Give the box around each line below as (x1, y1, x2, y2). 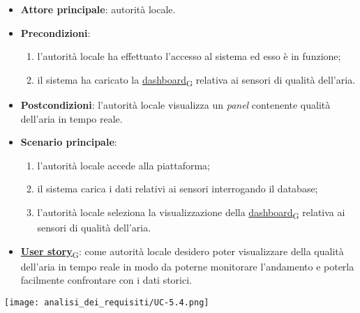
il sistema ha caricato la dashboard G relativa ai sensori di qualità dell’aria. (37, 72, 356, 89)
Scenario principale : (20, 135, 117, 149)
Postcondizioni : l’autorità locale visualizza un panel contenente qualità (20, 97, 331, 112)
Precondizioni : (20, 25, 91, 40)
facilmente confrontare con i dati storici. (20, 273, 192, 287)
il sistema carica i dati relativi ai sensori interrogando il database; (37, 181, 318, 196)
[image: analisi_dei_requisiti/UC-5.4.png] (4, 297, 209, 307)
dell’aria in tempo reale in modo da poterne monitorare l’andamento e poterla (20, 259, 354, 273)
